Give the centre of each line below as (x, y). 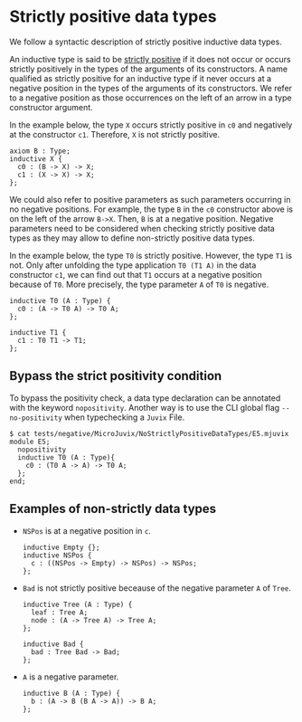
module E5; (30, 442)
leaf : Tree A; (60, 613)
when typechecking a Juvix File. (125, 417)
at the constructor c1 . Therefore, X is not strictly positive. (115, 134)
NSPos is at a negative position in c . (87, 530)
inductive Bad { (53, 644)
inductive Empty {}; (61, 547)
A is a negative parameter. (71, 677)
